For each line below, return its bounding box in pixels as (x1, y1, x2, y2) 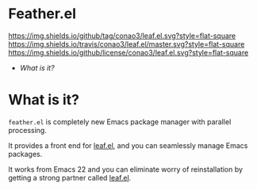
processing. (8, 125, 48, 135)
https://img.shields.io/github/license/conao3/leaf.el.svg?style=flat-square (8, 47, 249, 57)
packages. (8, 149, 43, 158)
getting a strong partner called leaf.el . (8, 173, 132, 182)
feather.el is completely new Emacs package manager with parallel (8, 116, 232, 127)
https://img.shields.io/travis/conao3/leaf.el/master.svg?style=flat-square (8, 39, 245, 48)
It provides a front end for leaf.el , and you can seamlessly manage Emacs (8, 140, 248, 150)
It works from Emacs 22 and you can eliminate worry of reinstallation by (8, 164, 244, 174)
